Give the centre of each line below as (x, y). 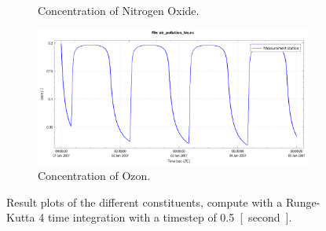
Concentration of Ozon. (94, 176)
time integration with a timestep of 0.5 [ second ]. (170, 217)
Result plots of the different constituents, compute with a (145, 202)
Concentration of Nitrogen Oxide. (119, 10)
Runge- (303, 202)
